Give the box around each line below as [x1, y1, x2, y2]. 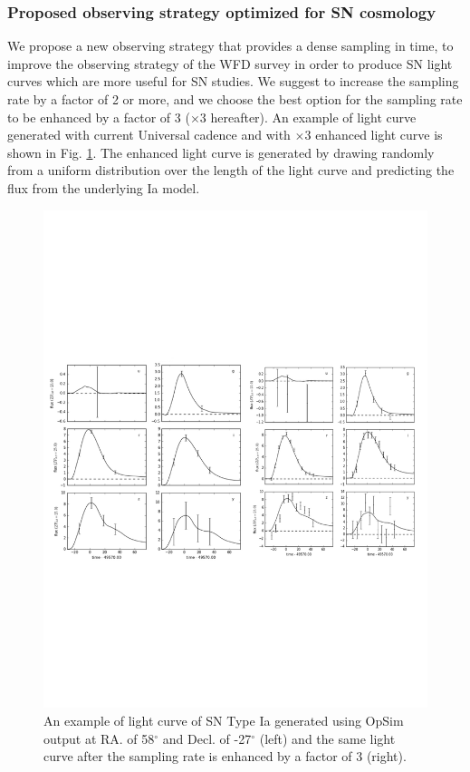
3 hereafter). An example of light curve [199, 107, 417, 126]
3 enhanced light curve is [304, 125, 443, 144]
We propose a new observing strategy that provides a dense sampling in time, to [7, 36, 454, 55]
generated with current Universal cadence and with [7, 125, 291, 144]
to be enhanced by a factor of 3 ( [7, 107, 190, 126]
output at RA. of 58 [43, 728, 155, 748]
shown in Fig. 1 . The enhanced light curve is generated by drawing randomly [7, 142, 435, 161]
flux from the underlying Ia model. [7, 178, 200, 197]
